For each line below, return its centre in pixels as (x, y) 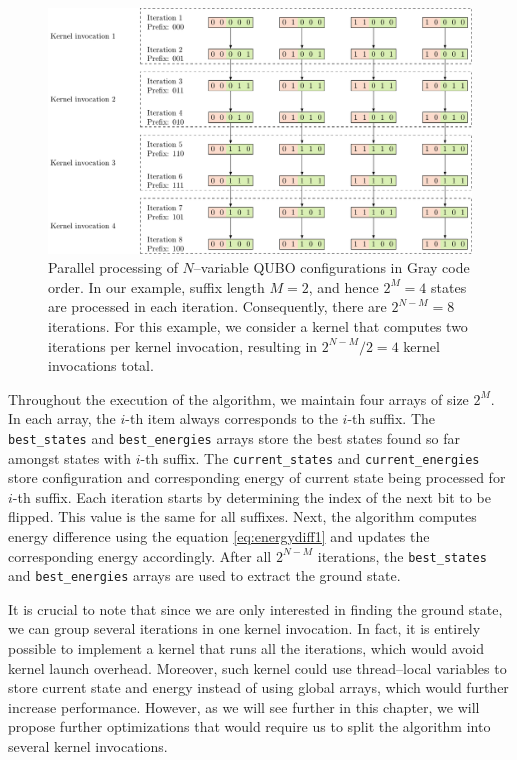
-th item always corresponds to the (231, 418)
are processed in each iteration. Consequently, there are (217, 306)
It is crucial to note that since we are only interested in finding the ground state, (255, 608)
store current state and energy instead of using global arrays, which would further (258, 687)
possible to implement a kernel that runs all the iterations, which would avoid (246, 648)
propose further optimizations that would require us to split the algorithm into (249, 726)
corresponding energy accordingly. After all (140, 555)
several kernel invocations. (88, 746)
